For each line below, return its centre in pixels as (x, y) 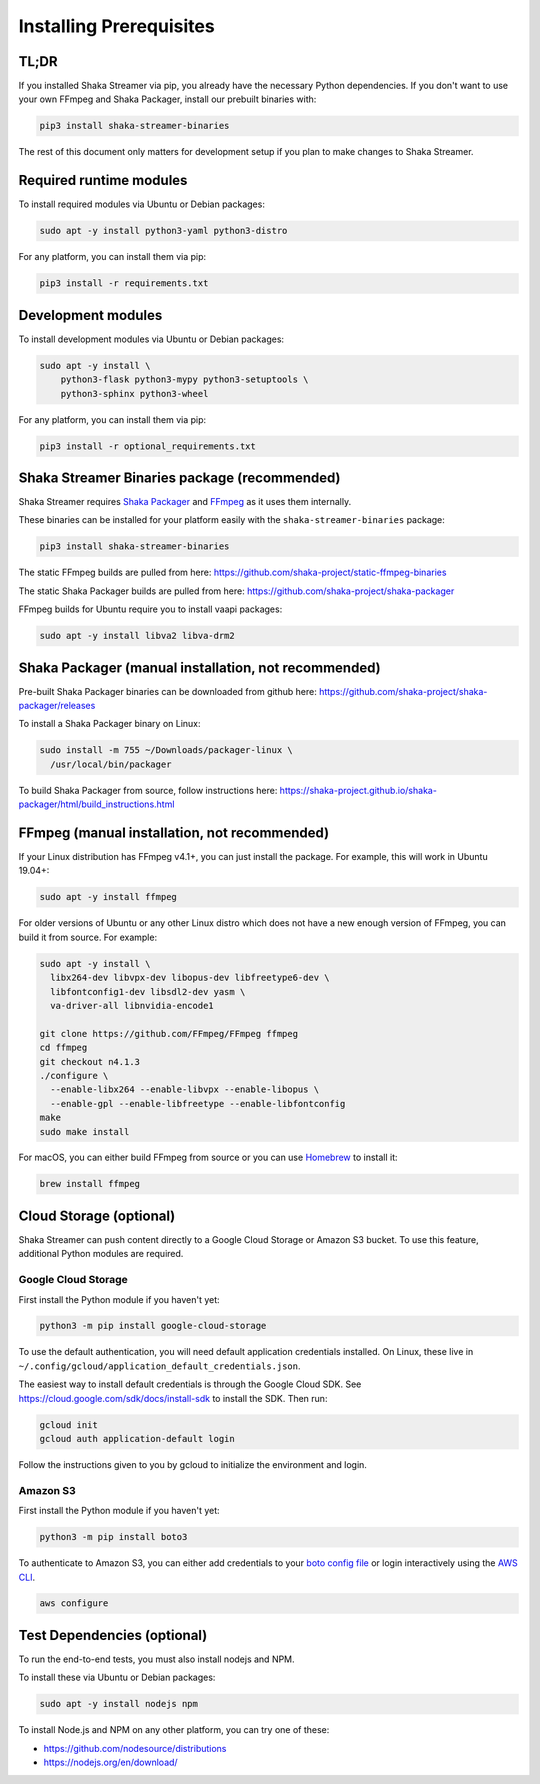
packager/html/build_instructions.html (96, 804)
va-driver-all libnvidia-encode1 (132, 1005)
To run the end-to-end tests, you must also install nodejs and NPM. (156, 1659)
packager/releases (57, 706)
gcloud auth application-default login (137, 1439)
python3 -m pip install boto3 (113, 1537)
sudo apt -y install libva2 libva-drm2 (137, 636)
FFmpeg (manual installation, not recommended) (174, 832)
